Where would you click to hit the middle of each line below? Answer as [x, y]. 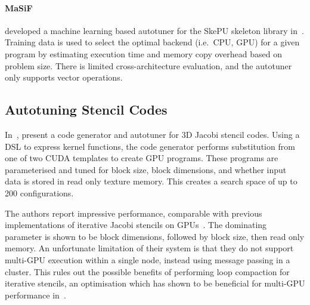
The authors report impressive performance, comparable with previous [134, 213]
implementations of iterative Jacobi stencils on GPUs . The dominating [136, 225]
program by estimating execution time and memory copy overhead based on [144, 53]
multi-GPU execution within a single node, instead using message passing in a [148, 259]
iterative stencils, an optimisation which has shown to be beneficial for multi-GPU [155, 283]
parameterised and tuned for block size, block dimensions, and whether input [146, 169]
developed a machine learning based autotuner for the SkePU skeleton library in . [154, 30]
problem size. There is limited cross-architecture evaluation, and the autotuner [148, 65]
